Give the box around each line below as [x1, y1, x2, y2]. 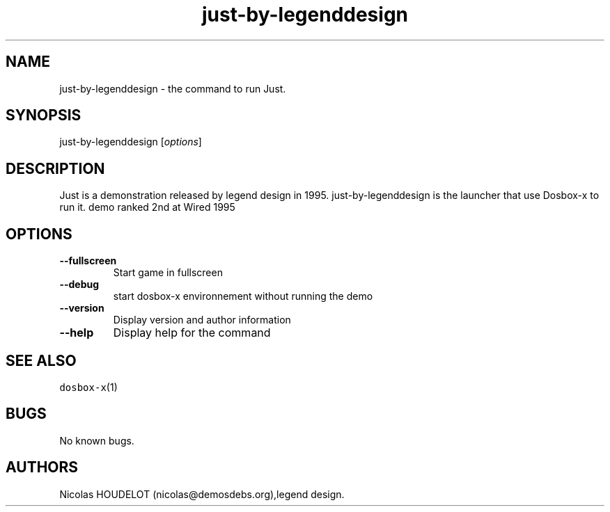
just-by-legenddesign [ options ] [59, 136, 202, 148]
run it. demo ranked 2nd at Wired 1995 [59, 201, 235, 214]
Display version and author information [113, 314, 291, 326]
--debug [59, 278, 100, 291]
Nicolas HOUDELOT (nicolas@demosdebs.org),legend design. [59, 488, 345, 500]
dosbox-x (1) [59, 381, 118, 393]
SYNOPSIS [6, 106, 81, 125]
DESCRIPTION [6, 159, 105, 177]
